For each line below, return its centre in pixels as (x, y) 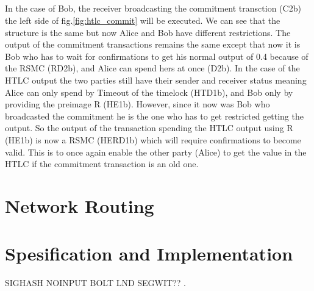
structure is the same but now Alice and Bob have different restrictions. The (148, 32)
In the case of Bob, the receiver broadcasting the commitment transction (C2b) (153, 8)
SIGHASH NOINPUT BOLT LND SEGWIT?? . (95, 283)
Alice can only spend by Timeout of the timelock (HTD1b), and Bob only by (149, 92)
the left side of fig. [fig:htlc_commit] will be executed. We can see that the (143, 20)
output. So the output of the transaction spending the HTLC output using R (149, 128)
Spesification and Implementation (149, 253)
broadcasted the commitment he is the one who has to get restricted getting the (154, 116)
